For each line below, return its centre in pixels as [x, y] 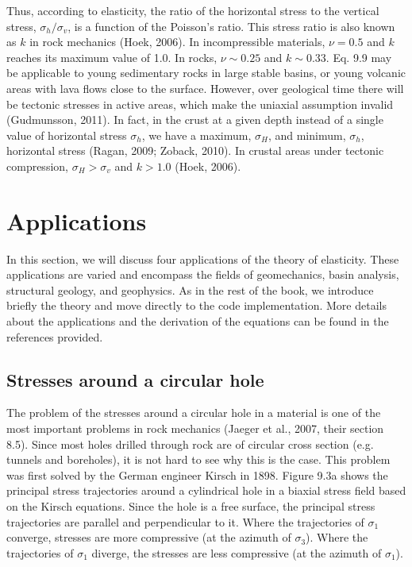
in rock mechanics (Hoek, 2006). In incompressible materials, [177, 42]
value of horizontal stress [67, 135]
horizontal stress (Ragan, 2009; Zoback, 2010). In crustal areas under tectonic [195, 150]
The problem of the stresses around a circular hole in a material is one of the [194, 413]
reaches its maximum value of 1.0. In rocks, [112, 57]
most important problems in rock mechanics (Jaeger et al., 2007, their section [195, 428]
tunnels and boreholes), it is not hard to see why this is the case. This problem [198, 459]
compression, [37, 166]
